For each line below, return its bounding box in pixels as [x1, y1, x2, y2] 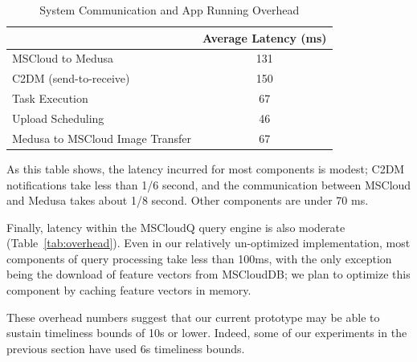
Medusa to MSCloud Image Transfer [12, 129, 192, 146]
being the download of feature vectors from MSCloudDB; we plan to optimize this [6, 266, 411, 283]
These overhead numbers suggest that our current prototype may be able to [6, 308, 380, 325]
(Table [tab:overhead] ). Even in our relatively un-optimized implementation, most [6, 234, 411, 251]
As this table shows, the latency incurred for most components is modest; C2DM [6, 160, 405, 177]
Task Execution [12, 90, 88, 107]
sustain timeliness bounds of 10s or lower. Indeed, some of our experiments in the [6, 324, 407, 341]
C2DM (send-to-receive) [12, 70, 130, 87]
